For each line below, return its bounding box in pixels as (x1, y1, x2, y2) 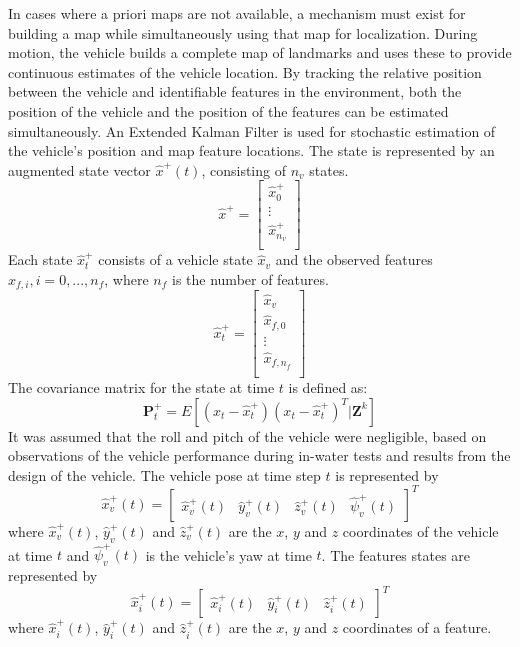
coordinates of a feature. (342, 617, 492, 638)
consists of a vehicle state (98, 249, 253, 270)
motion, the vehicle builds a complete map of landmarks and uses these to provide (8, 42, 512, 63)
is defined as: (288, 376, 368, 397)
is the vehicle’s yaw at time (145, 544, 312, 565)
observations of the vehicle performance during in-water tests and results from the (8, 445, 511, 466)
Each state (8, 249, 73, 270)
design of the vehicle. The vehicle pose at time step (8, 464, 321, 485)
